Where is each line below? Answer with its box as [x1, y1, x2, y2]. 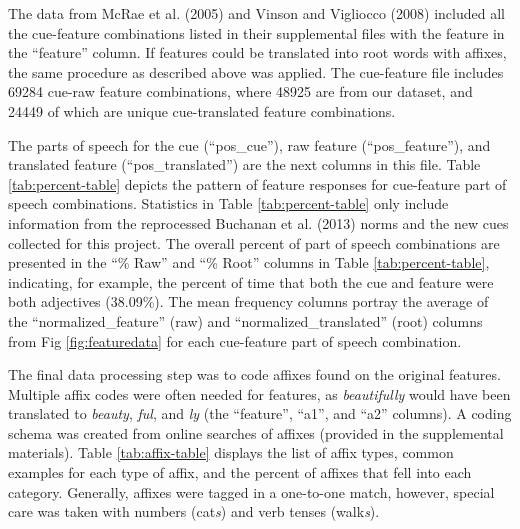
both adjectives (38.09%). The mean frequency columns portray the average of [8, 291, 489, 312]
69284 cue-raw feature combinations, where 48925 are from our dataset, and [8, 81, 473, 102]
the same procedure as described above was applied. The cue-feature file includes [8, 61, 504, 82]
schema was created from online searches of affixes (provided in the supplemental [8, 422, 504, 443]
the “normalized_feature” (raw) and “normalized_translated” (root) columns [8, 310, 483, 331]
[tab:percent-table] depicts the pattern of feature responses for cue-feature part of [8, 173, 507, 194]
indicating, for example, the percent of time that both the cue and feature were [8, 271, 494, 292]
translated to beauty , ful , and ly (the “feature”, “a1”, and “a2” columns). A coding [8, 403, 512, 424]
